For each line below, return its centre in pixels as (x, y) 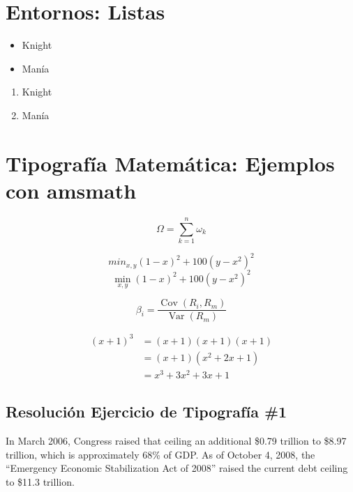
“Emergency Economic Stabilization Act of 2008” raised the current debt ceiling (177, 468)
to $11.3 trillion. (40, 481)
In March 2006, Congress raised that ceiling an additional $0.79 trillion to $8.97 (176, 441)
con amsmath (71, 190)
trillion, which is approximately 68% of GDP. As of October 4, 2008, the (160, 454)
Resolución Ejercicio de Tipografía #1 (147, 412)
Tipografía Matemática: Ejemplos (170, 163)
